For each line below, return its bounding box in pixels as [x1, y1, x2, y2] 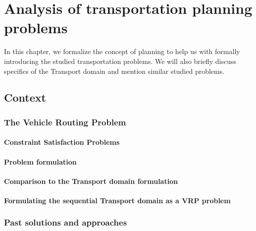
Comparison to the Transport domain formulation [4, 175, 178, 186]
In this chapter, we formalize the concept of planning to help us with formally [4, 46, 240, 57]
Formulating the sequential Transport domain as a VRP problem [4, 195, 231, 205]
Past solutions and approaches [4, 216, 127, 229]
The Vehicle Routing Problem [4, 115, 126, 128]
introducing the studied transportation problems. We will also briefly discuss [4, 56, 237, 66]
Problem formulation [4, 156, 77, 167]
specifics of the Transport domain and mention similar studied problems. [4, 65, 225, 76]
